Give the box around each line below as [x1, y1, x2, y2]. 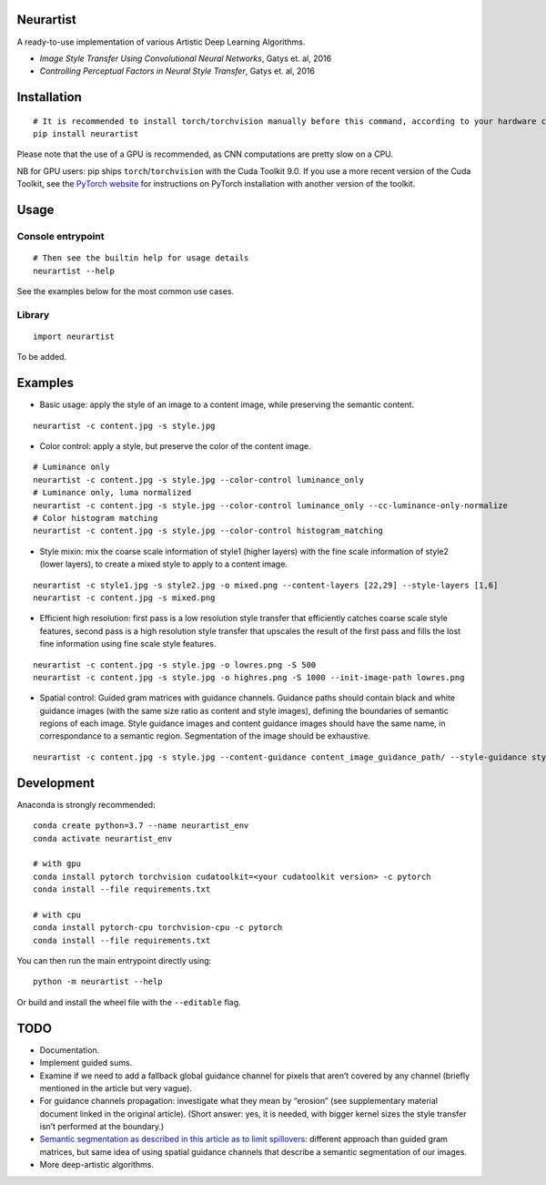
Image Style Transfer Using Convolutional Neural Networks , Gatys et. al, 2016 [39, 53, 332, 64]
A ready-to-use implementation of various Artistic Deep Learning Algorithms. [16, 36, 306, 47]
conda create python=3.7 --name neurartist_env [33, 821, 249, 831]
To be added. [16, 352, 67, 363]
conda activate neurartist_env [33, 833, 173, 843]
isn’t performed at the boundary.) [39, 1121, 165, 1132]
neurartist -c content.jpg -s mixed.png [33, 592, 216, 603]
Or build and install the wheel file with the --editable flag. [16, 996, 241, 1007]
